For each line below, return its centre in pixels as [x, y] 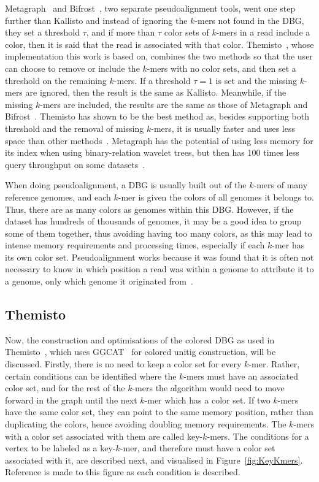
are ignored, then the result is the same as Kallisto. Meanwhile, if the [156, 92]
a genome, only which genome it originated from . [99, 281]
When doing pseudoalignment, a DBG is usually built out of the [126, 185]
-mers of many [281, 185]
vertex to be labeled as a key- [60, 448]
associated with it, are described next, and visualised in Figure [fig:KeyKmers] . [154, 460]
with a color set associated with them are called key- [104, 436]
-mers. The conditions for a [258, 436]
